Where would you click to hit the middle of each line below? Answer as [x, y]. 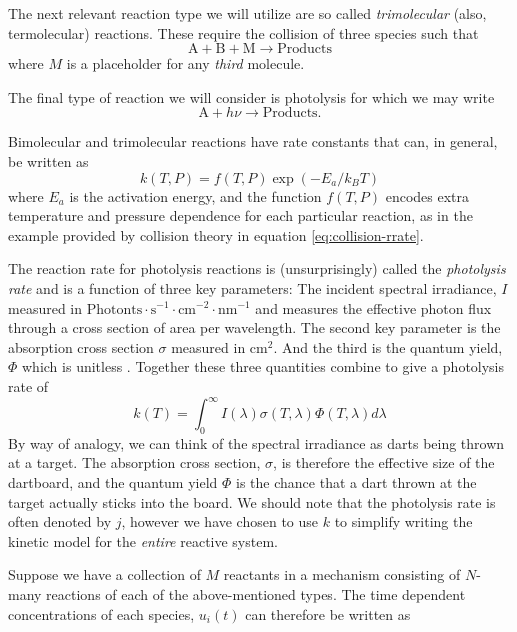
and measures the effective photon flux [373, 307]
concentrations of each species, [101, 613]
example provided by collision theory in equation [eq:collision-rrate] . [216, 234]
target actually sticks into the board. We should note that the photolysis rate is [252, 501]
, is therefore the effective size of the [384, 462]
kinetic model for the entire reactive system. [143, 540]
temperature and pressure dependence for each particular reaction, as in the [240, 215]
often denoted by [60, 521]
